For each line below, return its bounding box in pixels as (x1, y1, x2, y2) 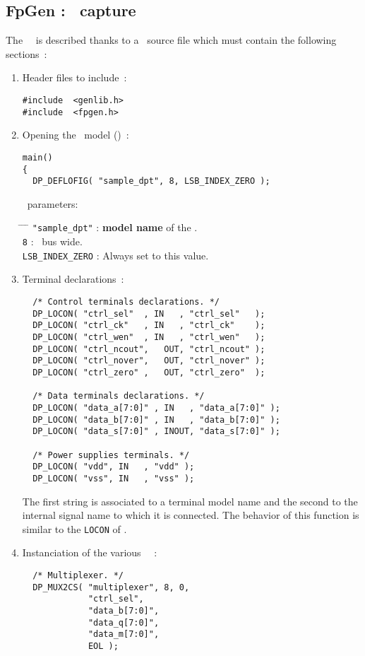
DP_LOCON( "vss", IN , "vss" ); (32, 473, 195, 484)
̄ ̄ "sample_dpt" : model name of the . (22, 220, 198, 235)
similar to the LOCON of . (22, 521, 127, 536)
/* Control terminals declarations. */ (32, 297, 220, 307)
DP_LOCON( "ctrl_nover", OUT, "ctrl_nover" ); (32, 356, 265, 366)
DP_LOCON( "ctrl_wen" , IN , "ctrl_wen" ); (32, 332, 265, 342)
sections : (6, 46, 47, 61)
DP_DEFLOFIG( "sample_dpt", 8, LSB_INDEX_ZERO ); (32, 176, 270, 187)
